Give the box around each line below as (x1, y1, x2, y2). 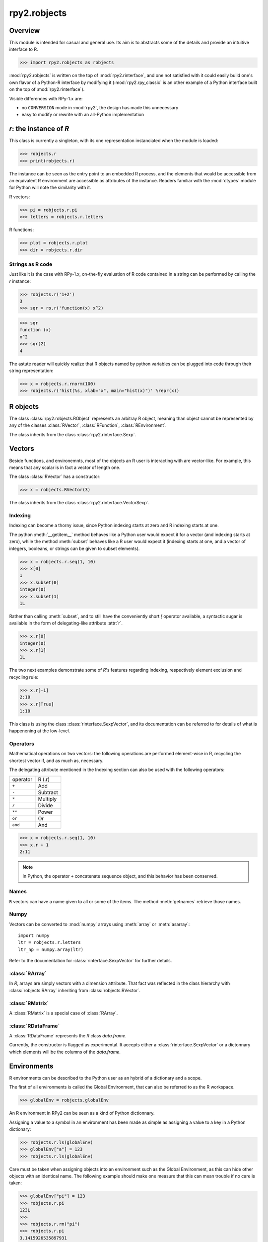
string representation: (9, 368, 54, 374)
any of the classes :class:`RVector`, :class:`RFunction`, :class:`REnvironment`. (9, 422, 167, 428)
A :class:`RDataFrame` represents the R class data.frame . (9, 1033, 127, 1039)
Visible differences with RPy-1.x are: (9, 95, 83, 101)
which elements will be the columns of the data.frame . (9, 1049, 121, 1055)
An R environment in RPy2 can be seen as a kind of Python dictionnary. (9, 1110, 155, 1116)
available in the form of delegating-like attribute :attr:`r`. (9, 620, 123, 626)
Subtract (38, 789, 58, 796)
